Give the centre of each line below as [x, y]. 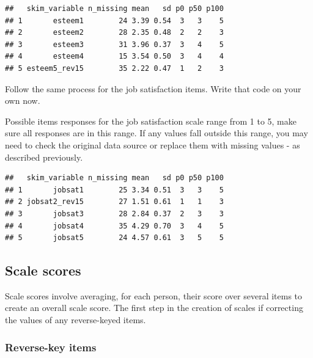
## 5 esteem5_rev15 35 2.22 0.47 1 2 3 [114, 68]
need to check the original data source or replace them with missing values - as [153, 144]
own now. [23, 100]
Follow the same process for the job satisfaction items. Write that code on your [153, 88]
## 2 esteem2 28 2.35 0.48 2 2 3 [114, 33]
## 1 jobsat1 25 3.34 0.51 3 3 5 [114, 190]
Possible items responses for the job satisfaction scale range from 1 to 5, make [151, 121]
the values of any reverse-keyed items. [75, 320]
